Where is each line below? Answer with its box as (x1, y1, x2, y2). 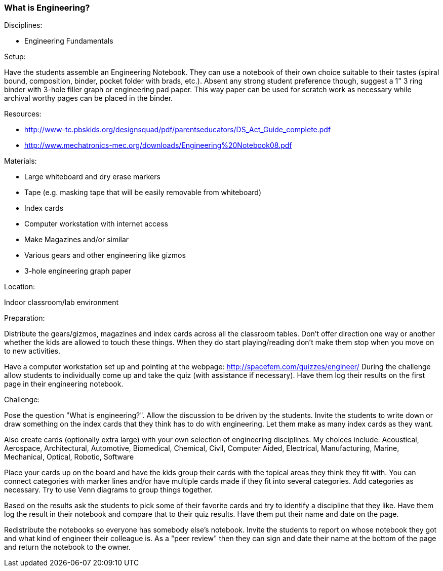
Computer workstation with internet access (24, 219, 168, 229)
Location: (4, 282, 35, 291)
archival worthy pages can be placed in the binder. (4, 94, 173, 103)
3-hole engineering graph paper (24, 267, 131, 276)
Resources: (4, 109, 42, 119)
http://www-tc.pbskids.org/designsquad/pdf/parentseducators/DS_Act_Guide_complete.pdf (24, 125, 331, 134)
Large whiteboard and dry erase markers (24, 172, 160, 181)
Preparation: (4, 314, 45, 323)
